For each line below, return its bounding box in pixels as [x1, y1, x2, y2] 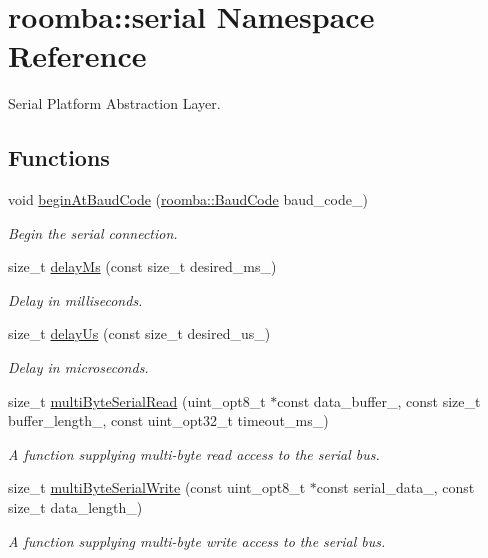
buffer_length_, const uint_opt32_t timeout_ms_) [8, 410, 329, 431]
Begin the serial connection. [8, 222, 178, 243]
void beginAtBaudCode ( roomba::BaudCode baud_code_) [8, 189, 368, 210]
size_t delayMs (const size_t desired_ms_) [8, 256, 277, 277]
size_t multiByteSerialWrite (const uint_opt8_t [8, 477, 306, 498]
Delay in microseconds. [8, 357, 149, 378]
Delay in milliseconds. [8, 289, 143, 310]
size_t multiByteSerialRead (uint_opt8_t [8, 390, 266, 411]
